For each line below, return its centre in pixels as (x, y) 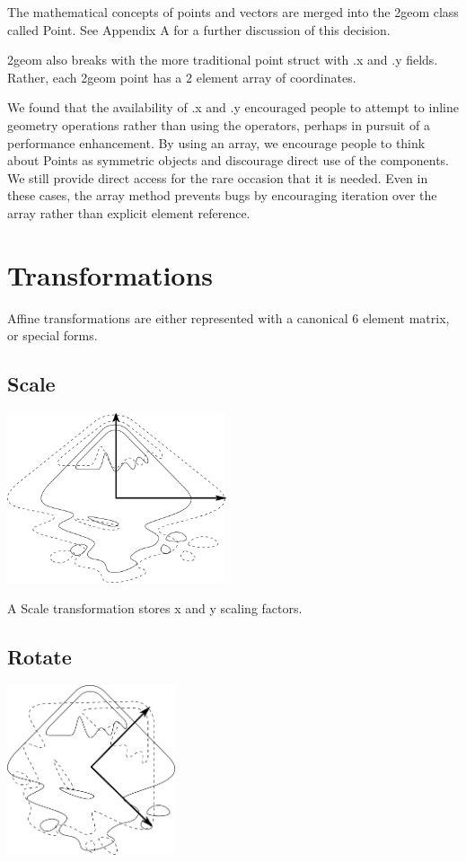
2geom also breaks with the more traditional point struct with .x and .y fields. (223, 60)
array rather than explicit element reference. (129, 212)
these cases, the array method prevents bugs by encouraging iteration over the (222, 195)
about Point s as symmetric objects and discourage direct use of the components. (228, 160)
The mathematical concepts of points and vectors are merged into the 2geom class (233, 12)
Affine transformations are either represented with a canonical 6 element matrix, (229, 317)
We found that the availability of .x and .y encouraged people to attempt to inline (233, 107)
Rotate (40, 656)
